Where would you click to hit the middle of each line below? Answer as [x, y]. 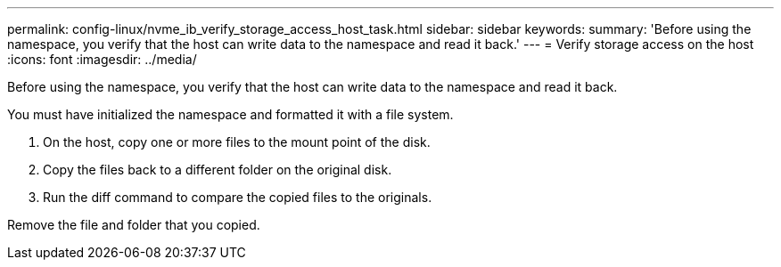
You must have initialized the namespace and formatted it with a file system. [230, 114]
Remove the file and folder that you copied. [134, 225]
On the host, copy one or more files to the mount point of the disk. [237, 142]
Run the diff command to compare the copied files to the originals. [238, 197]
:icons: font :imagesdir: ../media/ [102, 59]
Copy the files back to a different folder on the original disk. [218, 170]
